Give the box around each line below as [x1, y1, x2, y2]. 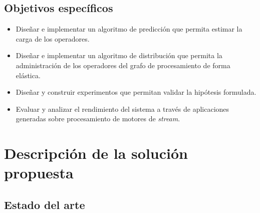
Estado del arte [4, 196, 85, 212]
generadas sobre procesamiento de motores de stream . [16, 113, 180, 124]
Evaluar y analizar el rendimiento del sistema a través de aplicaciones [16, 103, 229, 114]
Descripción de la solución [4, 143, 188, 163]
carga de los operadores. [16, 33, 90, 44]
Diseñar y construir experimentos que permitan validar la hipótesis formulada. [16, 87, 256, 97]
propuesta [4, 162, 74, 183]
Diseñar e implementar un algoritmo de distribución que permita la [16, 50, 222, 61]
